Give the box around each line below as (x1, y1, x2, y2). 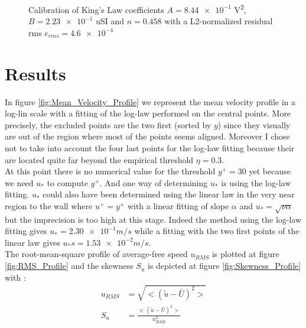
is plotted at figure (211, 248, 279, 260)
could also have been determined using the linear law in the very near (43, 188, 295, 200)
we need (5, 176, 34, 189)
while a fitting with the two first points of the (134, 225, 300, 237)
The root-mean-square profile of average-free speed (5, 248, 188, 260)
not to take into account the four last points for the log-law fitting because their (5, 141, 295, 154)
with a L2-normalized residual (164, 15, 273, 27)
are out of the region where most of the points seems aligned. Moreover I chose (5, 130, 290, 142)
